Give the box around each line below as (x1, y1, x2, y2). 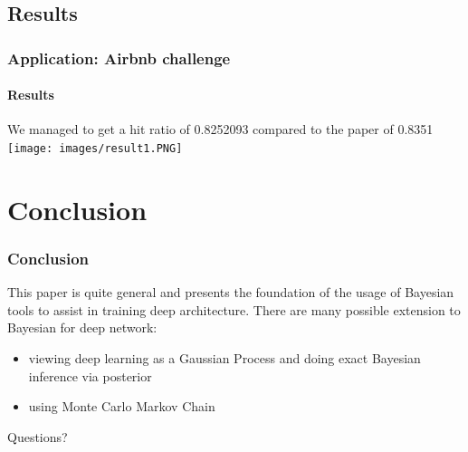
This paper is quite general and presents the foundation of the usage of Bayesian (7, 283, 454, 302)
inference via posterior (28, 366, 152, 385)
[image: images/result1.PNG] (7, 142, 183, 156)
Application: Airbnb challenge (7, 46, 231, 69)
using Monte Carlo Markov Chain (28, 397, 215, 416)
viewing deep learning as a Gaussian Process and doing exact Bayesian (28, 349, 421, 368)
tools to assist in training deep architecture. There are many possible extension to (7, 300, 461, 319)
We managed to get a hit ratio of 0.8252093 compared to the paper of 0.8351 (7, 120, 434, 139)
